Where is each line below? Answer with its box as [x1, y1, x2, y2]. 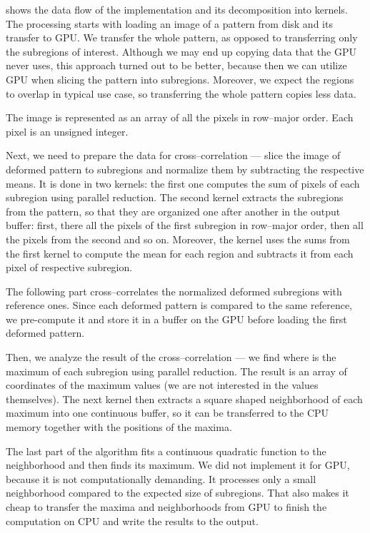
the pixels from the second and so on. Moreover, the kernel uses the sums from [6, 231, 350, 246]
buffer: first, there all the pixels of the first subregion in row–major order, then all [6, 218, 364, 233]
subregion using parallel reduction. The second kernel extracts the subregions [6, 190, 344, 205]
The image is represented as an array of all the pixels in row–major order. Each [6, 110, 354, 125]
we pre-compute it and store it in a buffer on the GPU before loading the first [6, 311, 347, 326]
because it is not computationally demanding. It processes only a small [6, 471, 316, 486]
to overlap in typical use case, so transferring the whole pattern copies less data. [6, 86, 356, 101]
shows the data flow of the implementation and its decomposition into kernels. [6, 2, 348, 16]
